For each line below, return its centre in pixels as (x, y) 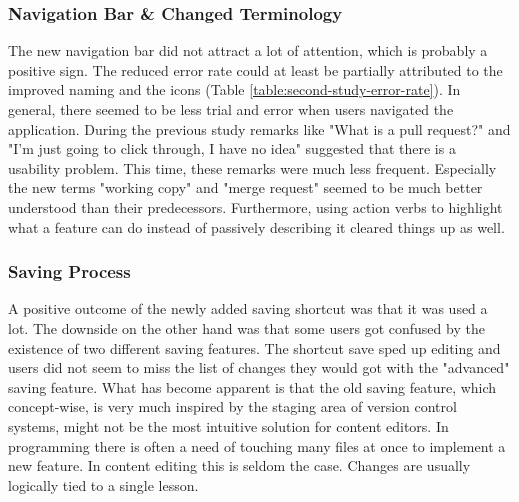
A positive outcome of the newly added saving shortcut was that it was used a (248, 308)
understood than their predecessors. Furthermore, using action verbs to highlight (255, 206)
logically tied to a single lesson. (103, 484)
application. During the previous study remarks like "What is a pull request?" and (259, 128)
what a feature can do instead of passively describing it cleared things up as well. (256, 226)
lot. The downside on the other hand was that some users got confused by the (246, 327)
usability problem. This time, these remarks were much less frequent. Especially (252, 167)
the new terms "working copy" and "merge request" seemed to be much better (245, 187)
